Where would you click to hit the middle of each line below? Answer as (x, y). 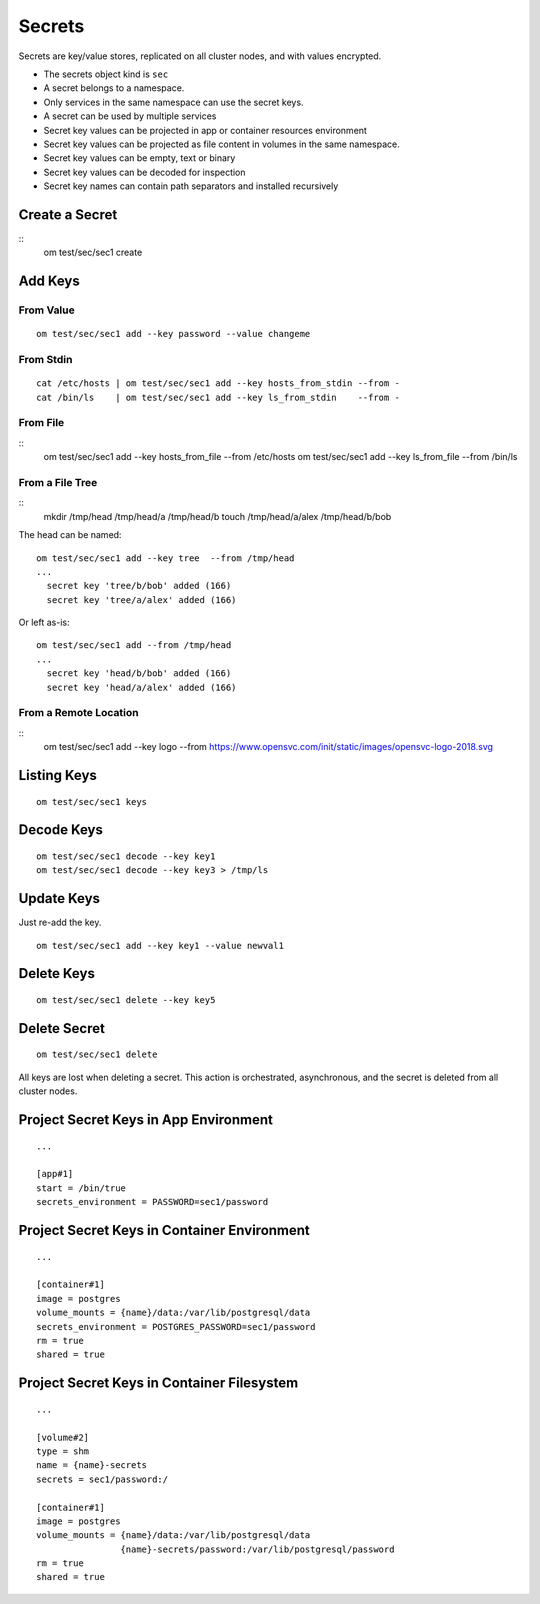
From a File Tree (58, 482)
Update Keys (59, 898)
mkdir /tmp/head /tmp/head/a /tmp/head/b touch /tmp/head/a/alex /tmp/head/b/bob (217, 516)
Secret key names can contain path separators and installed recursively (191, 186)
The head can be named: (70, 535)
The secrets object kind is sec (106, 74)
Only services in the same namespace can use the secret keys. (173, 102)
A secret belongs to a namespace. (114, 88)
